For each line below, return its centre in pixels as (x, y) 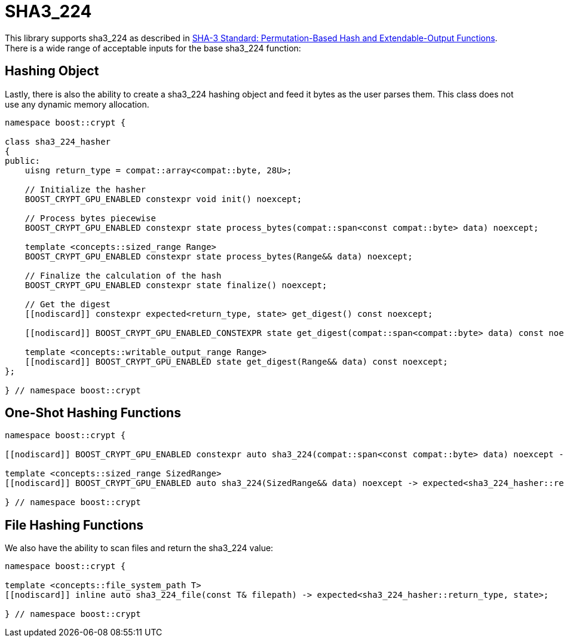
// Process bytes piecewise (90, 218)
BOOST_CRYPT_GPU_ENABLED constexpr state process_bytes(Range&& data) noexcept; (219, 256)
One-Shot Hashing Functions (93, 413)
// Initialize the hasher (85, 189)
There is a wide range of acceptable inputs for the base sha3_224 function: (153, 48)
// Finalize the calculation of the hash (123, 275)
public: (23, 160)
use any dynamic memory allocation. (77, 104)
